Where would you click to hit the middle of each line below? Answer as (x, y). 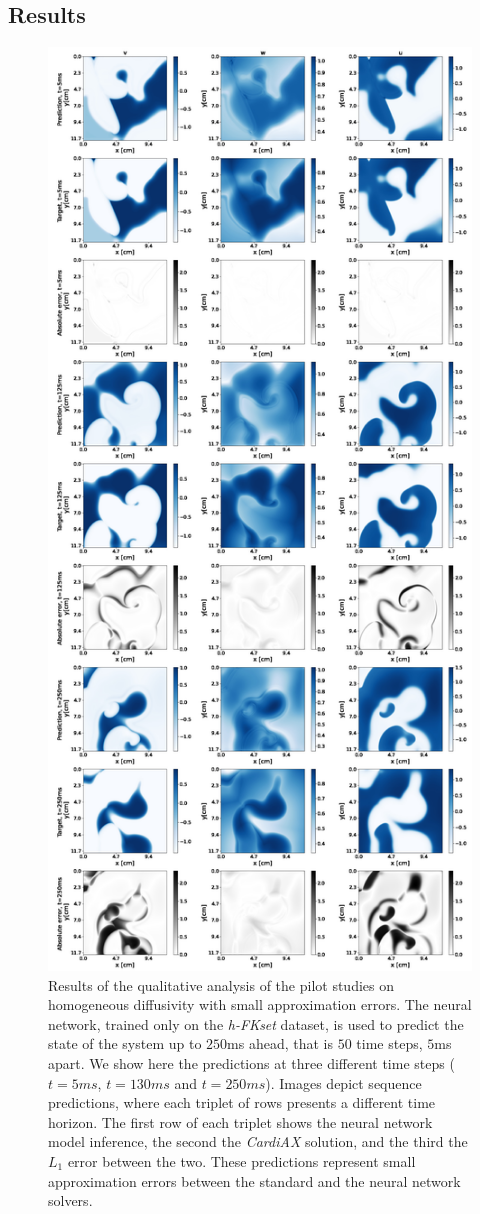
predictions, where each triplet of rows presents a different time (242, 1102)
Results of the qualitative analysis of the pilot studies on (221, 984)
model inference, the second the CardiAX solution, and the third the (258, 1141)
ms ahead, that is (280, 1043)
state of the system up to (125, 1043)
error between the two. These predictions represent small (241, 1160)
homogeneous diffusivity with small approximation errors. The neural (260, 1004)
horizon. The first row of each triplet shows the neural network (240, 1121)
